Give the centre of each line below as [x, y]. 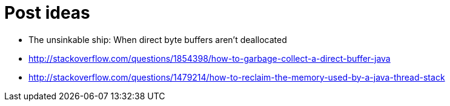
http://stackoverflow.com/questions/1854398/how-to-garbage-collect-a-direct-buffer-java [210, 58]
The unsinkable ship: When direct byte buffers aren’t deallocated [158, 39]
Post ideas [47, 13]
